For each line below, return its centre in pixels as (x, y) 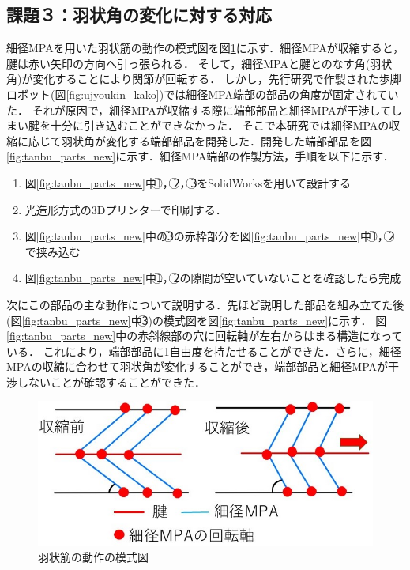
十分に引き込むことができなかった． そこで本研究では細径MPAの (220, 125)
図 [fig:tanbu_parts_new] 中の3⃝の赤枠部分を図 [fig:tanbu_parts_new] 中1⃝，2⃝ (210, 236)
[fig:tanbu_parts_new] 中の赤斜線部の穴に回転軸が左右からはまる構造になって (205, 336)
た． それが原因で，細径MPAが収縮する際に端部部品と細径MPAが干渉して (199, 109)
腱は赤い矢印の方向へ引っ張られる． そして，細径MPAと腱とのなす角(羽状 (199, 63)
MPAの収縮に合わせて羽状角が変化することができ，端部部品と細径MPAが (197, 366)
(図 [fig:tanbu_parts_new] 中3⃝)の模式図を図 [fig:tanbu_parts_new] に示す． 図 (197, 320)
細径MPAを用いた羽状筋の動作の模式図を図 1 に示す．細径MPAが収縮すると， (205, 48)
